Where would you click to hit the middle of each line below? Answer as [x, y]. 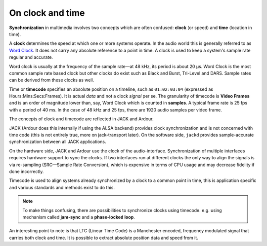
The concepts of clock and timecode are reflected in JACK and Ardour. [81, 119]
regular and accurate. [31, 57]
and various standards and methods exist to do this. [62, 187]
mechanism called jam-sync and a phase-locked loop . [79, 217]
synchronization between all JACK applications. [58, 142]
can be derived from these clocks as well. [52, 80]
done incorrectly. [26, 171]
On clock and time [47, 13]
